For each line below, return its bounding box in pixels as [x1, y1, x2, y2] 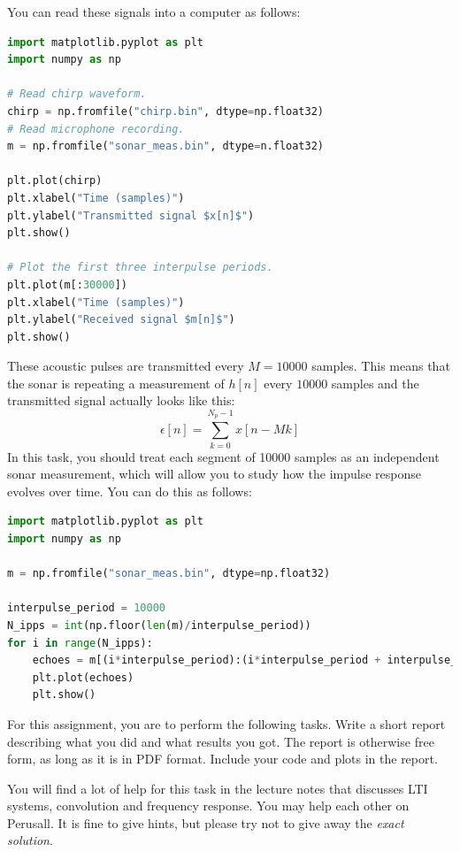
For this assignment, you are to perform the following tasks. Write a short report [7, 714, 446, 733]
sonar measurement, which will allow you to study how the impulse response [7, 464, 421, 483]
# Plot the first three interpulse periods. [7, 261, 273, 274]
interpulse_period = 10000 [7, 602, 165, 615]
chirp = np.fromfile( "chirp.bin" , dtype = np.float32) [7, 104, 324, 118]
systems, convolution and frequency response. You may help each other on [7, 796, 410, 815]
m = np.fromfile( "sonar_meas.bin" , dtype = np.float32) [7, 567, 331, 580]
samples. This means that [311, 357, 450, 375]
